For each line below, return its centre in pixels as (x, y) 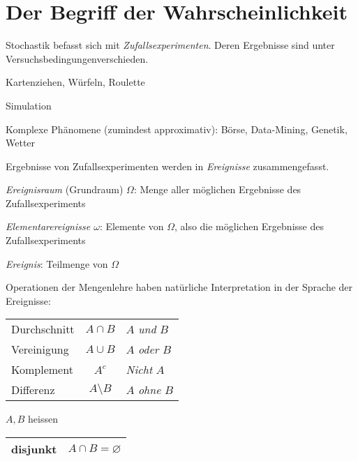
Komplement (42, 370)
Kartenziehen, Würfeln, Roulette (75, 82)
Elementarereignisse (48, 226)
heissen (43, 419)
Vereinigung (40, 349)
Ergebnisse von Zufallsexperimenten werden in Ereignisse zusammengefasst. (167, 166)
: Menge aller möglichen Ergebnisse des (217, 189)
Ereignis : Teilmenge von (57, 263)
